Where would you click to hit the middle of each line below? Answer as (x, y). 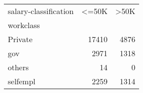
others (18, 67)
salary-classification (41, 11)
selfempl (22, 81)
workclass (24, 25)
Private (20, 39)
